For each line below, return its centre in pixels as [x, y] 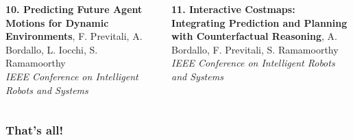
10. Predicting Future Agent [74, 9]
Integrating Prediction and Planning [259, 22]
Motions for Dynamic [57, 22]
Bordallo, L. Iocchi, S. [52, 49]
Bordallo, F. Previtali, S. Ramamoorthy [255, 49]
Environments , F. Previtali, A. [74, 36]
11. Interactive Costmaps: [233, 9]
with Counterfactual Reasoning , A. [254, 36]
